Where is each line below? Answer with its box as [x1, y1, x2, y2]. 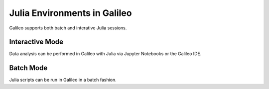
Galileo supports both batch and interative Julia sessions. [9, 25, 127, 31]
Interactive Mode [9, 38, 64, 46]
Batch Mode [9, 64, 48, 72]
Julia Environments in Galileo [9, 7, 132, 18]
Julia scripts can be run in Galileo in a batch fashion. [9, 77, 117, 83]
